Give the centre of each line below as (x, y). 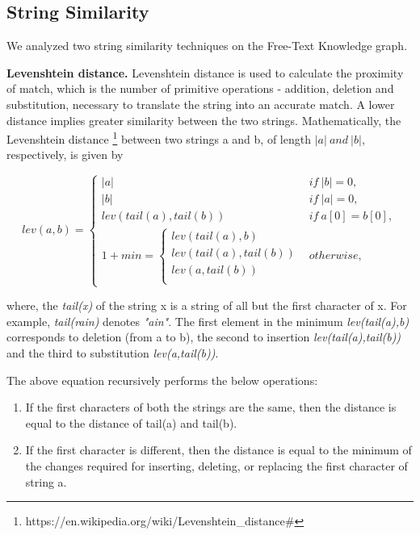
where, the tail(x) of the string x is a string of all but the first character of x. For (207, 305)
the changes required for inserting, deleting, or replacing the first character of (216, 466)
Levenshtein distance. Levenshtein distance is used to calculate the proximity (205, 72)
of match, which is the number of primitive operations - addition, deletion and (200, 88)
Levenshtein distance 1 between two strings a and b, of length (159, 138)
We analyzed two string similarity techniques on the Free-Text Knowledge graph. (207, 46)
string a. (46, 481)
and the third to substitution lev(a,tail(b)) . (113, 353)
